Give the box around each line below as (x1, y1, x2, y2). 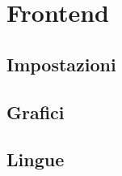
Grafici (6, 99, 65, 124)
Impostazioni (6, 51, 116, 76)
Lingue (6, 147, 65, 172)
